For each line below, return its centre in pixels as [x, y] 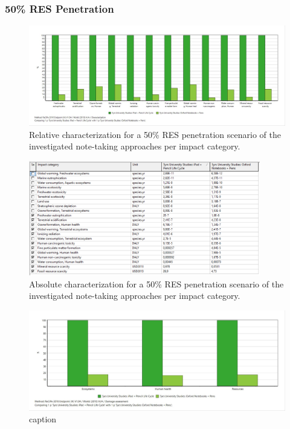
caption [43, 419]
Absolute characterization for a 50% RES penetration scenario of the [156, 283]
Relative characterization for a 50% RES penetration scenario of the [155, 134]
